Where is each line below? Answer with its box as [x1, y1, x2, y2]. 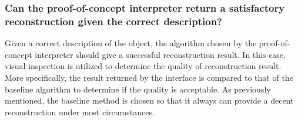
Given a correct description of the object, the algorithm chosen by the [5, 37, 257, 49]
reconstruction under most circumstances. [5, 105, 155, 118]
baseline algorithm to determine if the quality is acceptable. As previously [5, 83, 271, 95]
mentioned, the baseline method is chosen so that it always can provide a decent [5, 94, 294, 107]
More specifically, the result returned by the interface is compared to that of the [5, 71, 293, 83]
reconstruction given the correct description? [5, 13, 222, 28]
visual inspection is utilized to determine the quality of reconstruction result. [5, 60, 282, 72]
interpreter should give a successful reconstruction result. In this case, [35, 48, 286, 60]
